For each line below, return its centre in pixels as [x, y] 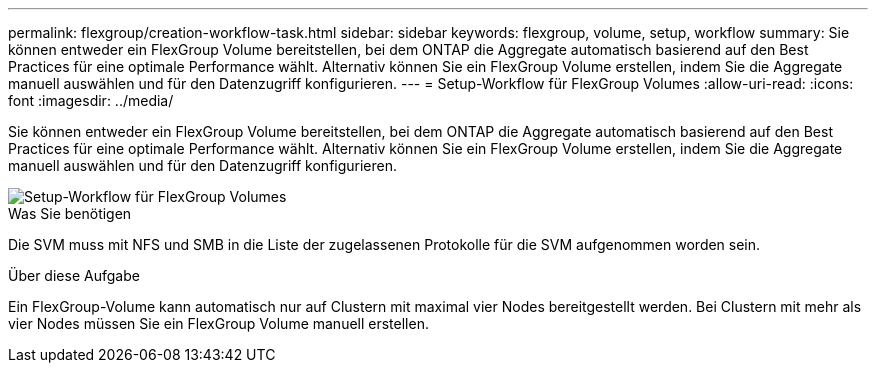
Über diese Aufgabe [74, 275]
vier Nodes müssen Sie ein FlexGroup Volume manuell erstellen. [218, 323]
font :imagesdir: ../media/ [91, 100]
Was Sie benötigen [70, 213]
